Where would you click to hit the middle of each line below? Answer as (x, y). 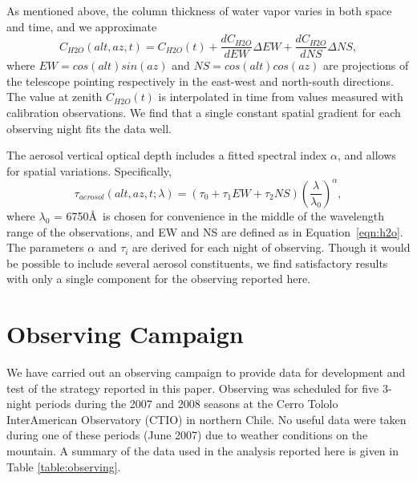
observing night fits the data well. (89, 128)
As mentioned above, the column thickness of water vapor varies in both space (199, 10)
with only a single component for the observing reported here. (159, 279)
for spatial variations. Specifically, (89, 170)
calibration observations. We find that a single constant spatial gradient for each (204, 113)
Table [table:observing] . (64, 466)
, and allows (366, 155)
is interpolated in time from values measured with (281, 97)
